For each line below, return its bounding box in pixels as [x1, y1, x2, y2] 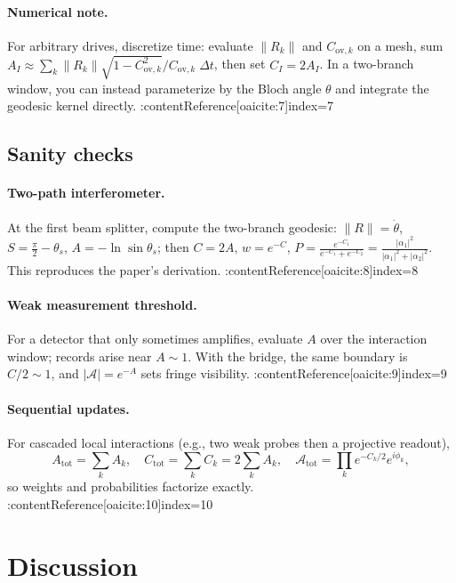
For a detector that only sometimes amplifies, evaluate [7, 329, 303, 348]
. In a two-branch [319, 54, 414, 73]
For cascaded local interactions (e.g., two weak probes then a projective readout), [7, 433, 450, 451]
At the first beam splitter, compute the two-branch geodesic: [7, 217, 337, 236]
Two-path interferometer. [7, 183, 165, 202]
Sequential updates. [7, 399, 130, 417]
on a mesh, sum [357, 36, 444, 54]
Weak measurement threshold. [7, 296, 197, 314]
